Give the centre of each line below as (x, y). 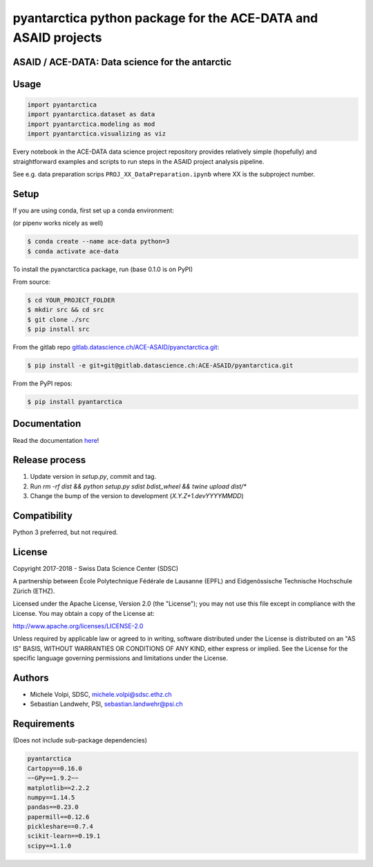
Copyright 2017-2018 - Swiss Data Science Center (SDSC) (96, 569)
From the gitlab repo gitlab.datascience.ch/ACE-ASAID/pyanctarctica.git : (116, 347)
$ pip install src (58, 329)
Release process (49, 460)
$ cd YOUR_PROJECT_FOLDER (71, 300)
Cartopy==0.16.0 (55, 768)
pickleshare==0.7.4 (60, 827)
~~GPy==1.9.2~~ (53, 778)
